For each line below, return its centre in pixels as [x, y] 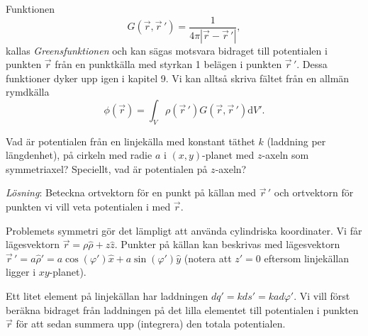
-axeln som [285, 155]
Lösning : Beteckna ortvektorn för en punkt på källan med [131, 192]
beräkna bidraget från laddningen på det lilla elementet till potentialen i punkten [182, 309]
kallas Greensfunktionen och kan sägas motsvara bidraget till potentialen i [167, 50]
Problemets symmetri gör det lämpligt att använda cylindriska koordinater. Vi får [184, 230]
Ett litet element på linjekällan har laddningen [107, 296]
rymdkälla [28, 92]
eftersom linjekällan [307, 258]
